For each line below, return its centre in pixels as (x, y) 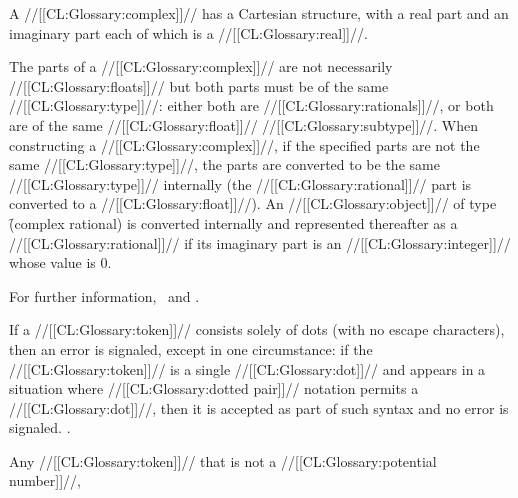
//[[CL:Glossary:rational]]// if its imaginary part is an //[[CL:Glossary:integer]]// (260, 242)
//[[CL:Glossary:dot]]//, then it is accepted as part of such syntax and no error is (259, 407)
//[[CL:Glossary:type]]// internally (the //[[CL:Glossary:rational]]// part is (240, 183)
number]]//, (45, 480)
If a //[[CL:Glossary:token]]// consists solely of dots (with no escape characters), (257, 329)
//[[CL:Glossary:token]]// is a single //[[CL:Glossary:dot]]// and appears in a (247, 368)
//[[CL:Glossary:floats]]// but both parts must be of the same (199, 85)
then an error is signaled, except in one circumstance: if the (191, 348)
